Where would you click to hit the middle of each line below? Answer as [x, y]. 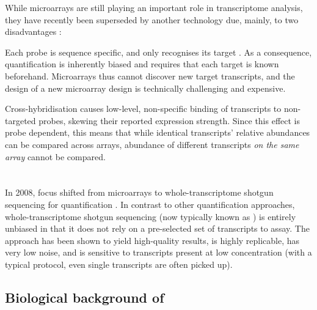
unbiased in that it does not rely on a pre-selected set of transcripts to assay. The [157, 228]
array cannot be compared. [55, 156]
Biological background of [85, 297]
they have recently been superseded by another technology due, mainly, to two [152, 19]
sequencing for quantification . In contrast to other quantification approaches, [150, 204]
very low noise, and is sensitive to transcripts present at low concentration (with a [158, 252]
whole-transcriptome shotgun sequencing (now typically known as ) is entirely [151, 216]
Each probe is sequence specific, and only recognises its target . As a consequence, [158, 52]
